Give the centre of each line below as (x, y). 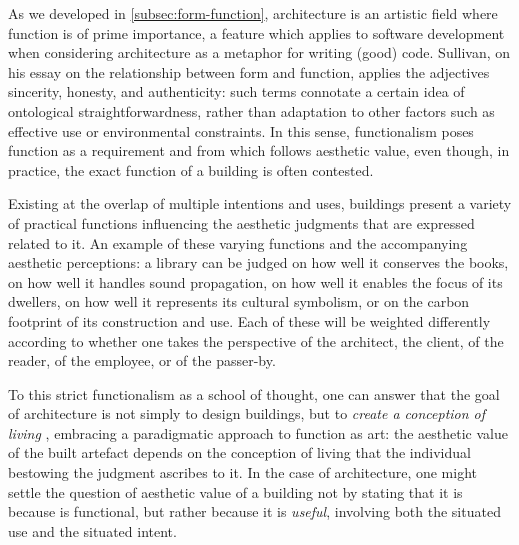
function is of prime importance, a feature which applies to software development (256, 32)
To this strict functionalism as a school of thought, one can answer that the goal (254, 393)
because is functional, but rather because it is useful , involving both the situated (254, 511)
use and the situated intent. (92, 530)
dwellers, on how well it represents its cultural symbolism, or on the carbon (239, 301)
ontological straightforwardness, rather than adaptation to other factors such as (251, 110)
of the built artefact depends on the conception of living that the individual (239, 452)
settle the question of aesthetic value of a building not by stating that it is (235, 491)
